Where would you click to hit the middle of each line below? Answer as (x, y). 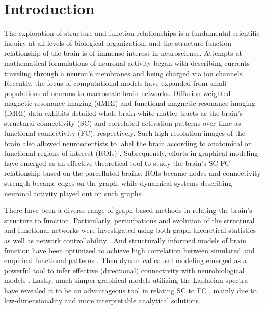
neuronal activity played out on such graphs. (74, 193)
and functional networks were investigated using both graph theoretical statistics (130, 230)
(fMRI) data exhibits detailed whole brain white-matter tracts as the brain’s (124, 113)
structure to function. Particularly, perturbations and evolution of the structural (129, 220)
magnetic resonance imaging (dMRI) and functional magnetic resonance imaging (130, 103)
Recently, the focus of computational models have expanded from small (115, 83)
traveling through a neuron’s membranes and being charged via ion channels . (124, 73)
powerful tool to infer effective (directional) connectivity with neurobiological (124, 270)
